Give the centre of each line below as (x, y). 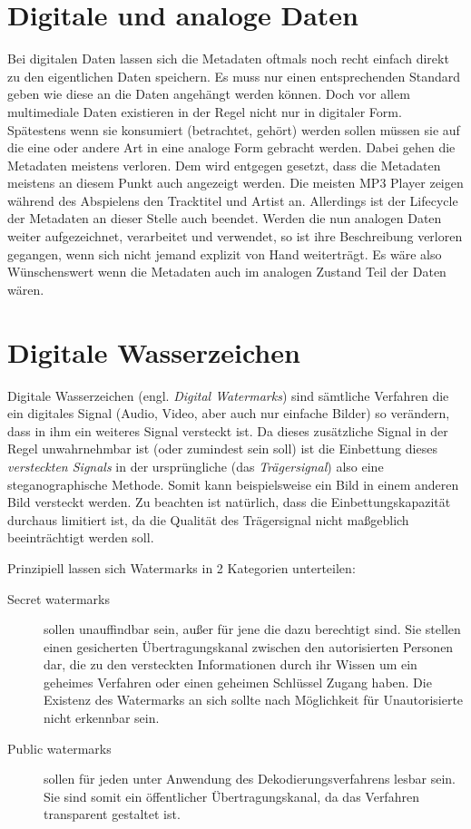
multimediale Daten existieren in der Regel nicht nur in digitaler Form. (205, 111)
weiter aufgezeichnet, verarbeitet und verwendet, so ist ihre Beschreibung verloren (235, 236)
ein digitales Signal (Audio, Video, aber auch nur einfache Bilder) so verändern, (229, 413)
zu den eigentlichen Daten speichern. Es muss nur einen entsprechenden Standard (234, 76)
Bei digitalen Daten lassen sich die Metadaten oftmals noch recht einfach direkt (228, 59)
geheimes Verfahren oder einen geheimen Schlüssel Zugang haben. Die (238, 682)
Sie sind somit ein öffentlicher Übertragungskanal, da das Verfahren (231, 796)
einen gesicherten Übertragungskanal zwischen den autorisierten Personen (249, 646)
